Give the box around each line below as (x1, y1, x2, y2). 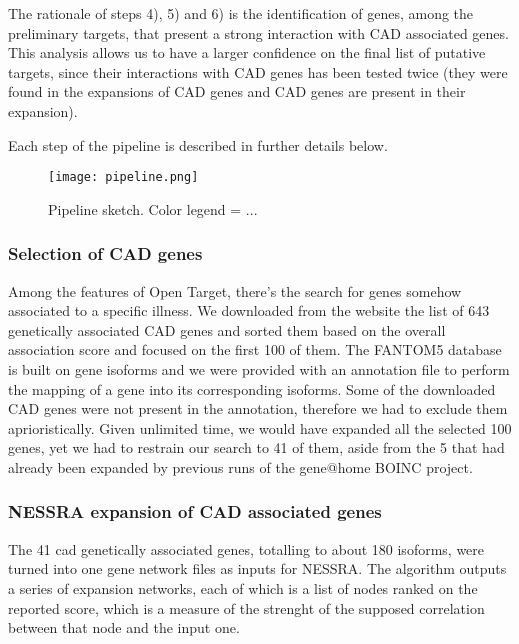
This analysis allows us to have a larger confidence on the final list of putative (8, 42, 486, 63)
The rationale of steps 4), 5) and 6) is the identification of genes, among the (8, 3, 474, 23)
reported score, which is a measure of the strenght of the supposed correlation (8, 597, 485, 618)
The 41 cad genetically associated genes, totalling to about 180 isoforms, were (8, 538, 485, 559)
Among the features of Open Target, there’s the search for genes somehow (8, 280, 462, 301)
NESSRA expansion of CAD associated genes (8, 499, 382, 524)
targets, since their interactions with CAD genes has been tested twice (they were (8, 61, 508, 82)
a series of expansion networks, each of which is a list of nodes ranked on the (8, 577, 478, 598)
